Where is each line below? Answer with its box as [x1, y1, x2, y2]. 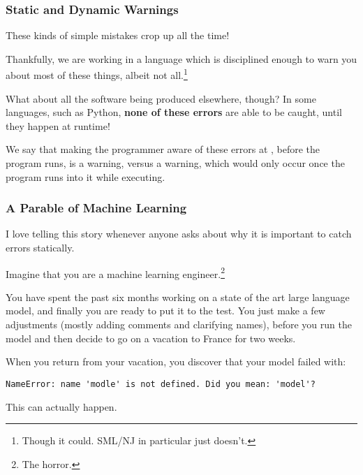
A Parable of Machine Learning [6, 199, 187, 217]
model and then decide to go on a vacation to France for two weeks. [6, 330, 296, 345]
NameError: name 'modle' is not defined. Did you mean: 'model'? [6, 379, 316, 389]
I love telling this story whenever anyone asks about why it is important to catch [6, 226, 352, 241]
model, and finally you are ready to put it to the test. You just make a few [6, 303, 325, 318]
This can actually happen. [6, 399, 117, 414]
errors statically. [6, 240, 75, 255]
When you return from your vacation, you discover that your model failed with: [6, 354, 346, 369]
